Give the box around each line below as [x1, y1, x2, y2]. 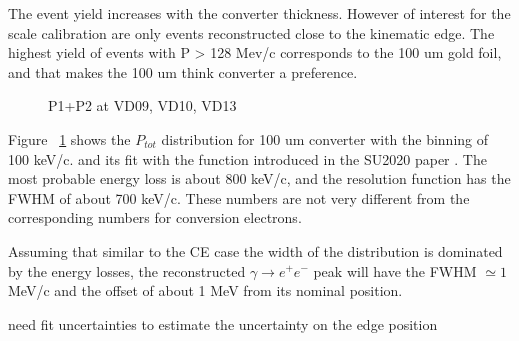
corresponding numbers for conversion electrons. [8, 207, 302, 228]
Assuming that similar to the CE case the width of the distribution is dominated [8, 240, 503, 261]
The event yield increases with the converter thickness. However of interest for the [8, 3, 511, 23]
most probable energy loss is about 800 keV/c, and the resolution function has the [8, 168, 511, 189]
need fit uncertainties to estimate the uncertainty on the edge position [8, 313, 438, 334]
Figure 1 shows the [8, 128, 131, 149]
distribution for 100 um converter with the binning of [161, 128, 489, 149]
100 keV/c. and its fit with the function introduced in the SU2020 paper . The [8, 148, 487, 169]
